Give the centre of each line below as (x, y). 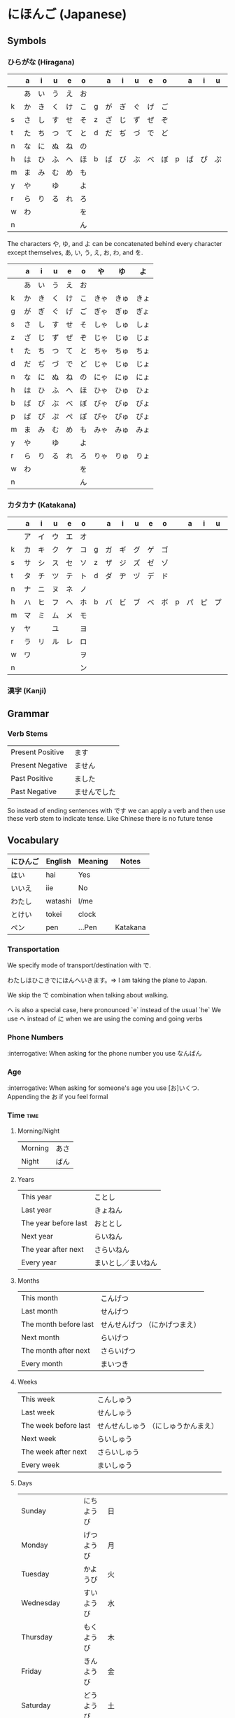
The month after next (56, 1350)
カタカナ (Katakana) (42, 505)
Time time (23, 1115)
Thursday (37, 1637)
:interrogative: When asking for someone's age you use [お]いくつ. (103, 1088)
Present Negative (39, 765)
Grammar (28, 714)
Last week (38, 1412)
